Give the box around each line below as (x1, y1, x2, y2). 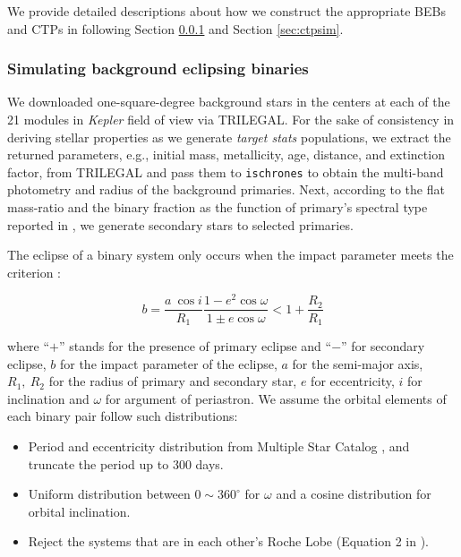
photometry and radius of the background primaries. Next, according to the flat (7, 180, 445, 199)
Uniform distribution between (28, 484, 191, 503)
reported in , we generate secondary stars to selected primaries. (7, 215, 354, 234)
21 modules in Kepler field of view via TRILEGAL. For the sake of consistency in (7, 110, 455, 128)
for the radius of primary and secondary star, (48, 372, 297, 390)
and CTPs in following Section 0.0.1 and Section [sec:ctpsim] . (7, 19, 344, 38)
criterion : (7, 262, 61, 281)
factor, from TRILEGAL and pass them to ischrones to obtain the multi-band (7, 162, 444, 181)
